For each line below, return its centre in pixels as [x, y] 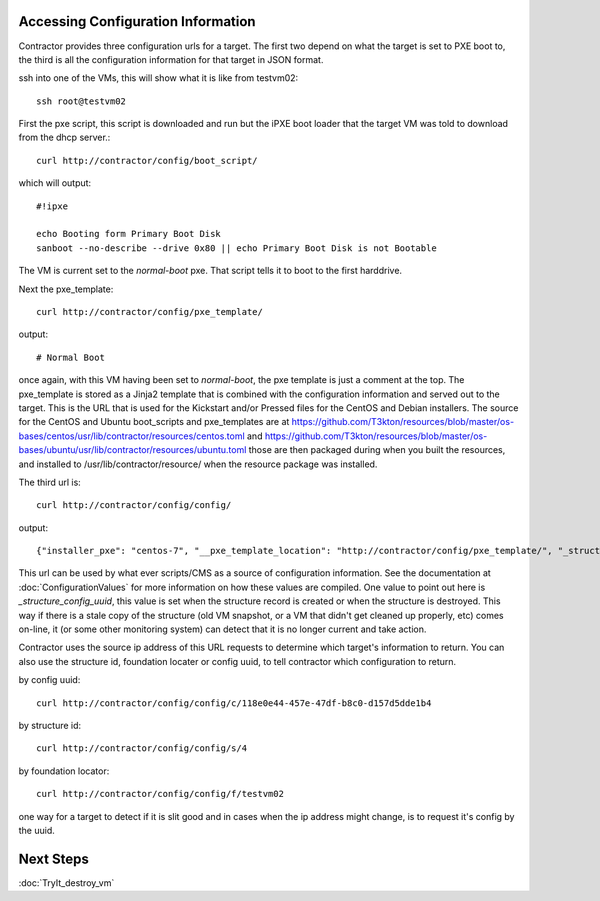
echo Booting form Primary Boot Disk [129, 234]
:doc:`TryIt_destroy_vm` [66, 882]
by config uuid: [49, 680]
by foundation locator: [64, 771]
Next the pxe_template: [66, 289]
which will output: [55, 183]
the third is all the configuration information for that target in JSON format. [171, 59]
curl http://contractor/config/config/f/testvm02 [160, 794]
